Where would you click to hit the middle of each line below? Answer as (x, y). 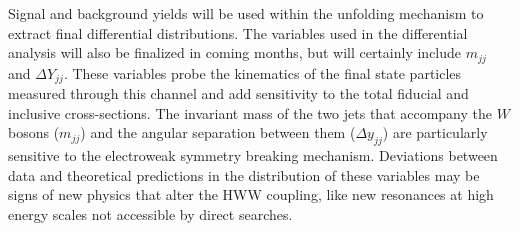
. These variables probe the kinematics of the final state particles (262, 72)
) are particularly (435, 132)
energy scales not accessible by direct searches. (150, 213)
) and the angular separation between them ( (218, 132)
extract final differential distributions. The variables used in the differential (238, 32)
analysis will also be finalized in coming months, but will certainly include (235, 52)
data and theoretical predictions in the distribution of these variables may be (244, 174)
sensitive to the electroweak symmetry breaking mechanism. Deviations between (253, 155)
